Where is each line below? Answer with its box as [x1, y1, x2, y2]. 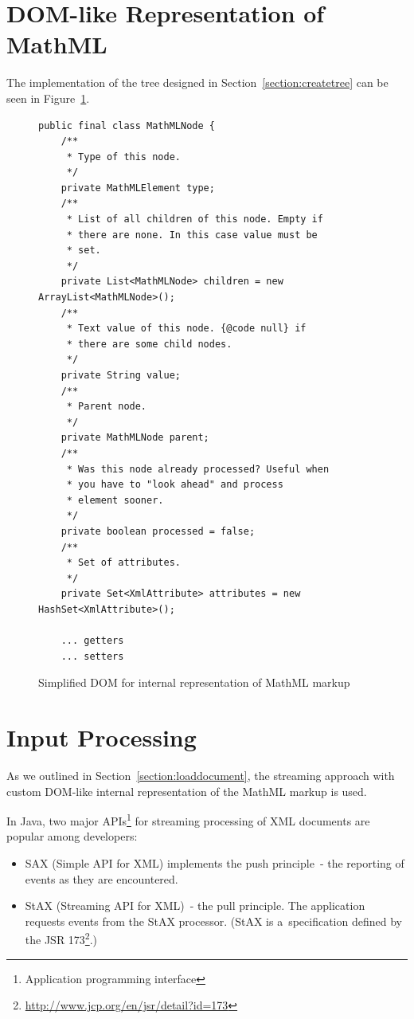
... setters [61, 650, 124, 662]
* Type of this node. [66, 151, 181, 163]
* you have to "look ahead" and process [66, 479, 283, 491]
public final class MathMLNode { [38, 120, 215, 131]
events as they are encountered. [25, 870, 178, 887]
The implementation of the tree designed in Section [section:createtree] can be [6, 74, 389, 91]
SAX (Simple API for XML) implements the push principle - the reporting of [25, 855, 404, 872]
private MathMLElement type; [61, 182, 215, 194]
